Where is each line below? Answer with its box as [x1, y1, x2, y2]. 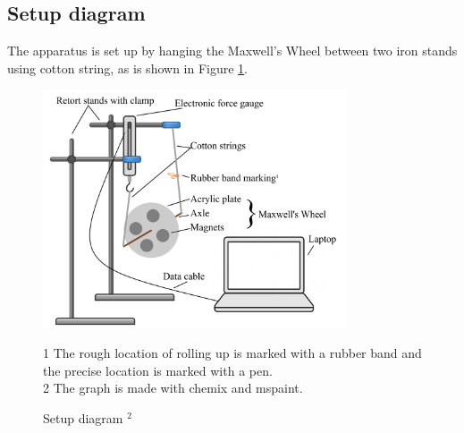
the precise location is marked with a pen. [43, 361, 273, 379]
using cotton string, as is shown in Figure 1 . [7, 58, 249, 77]
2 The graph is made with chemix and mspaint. [43, 378, 303, 397]
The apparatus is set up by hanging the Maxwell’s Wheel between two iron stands [7, 41, 458, 60]
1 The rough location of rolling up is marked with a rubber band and [43, 344, 422, 362]
